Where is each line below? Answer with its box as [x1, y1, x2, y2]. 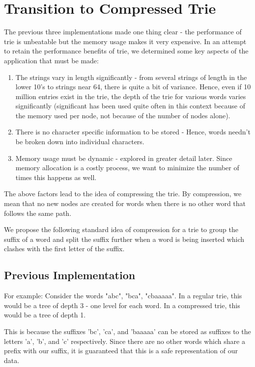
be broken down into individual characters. [15, 136, 144, 147]
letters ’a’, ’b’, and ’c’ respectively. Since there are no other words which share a [4, 336, 245, 346]
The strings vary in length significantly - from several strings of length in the [15, 72, 247, 82]
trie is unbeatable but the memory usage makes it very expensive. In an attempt [4, 36, 247, 46]
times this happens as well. [15, 172, 97, 182]
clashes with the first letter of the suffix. [4, 243, 125, 254]
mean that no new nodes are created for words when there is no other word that [4, 198, 246, 209]
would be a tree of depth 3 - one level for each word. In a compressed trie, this [4, 300, 240, 310]
